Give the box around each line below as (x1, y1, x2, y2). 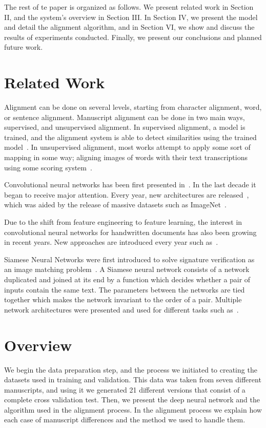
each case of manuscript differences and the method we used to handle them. (4, 414, 245, 425)
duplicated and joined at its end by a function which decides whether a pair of (4, 274, 251, 284)
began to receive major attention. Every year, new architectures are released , (4, 189, 249, 200)
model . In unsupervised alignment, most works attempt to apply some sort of (4, 142, 251, 152)
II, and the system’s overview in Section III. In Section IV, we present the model (4, 11, 258, 22)
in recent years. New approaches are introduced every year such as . (4, 237, 218, 247)
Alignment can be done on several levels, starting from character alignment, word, (4, 102, 262, 112)
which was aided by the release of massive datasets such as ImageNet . (4, 199, 227, 210)
